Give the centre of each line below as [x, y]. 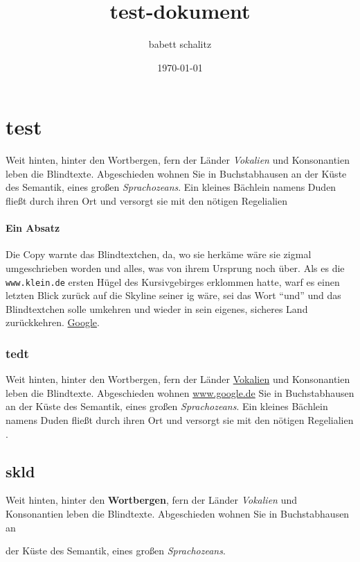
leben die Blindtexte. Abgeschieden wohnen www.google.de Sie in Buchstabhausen [180, 392]
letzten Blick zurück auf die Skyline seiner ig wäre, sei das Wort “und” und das [173, 295]
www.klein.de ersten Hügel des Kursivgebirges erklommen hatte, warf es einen [173, 281]
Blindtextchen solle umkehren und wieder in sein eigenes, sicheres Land [157, 308]
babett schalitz [180, 44]
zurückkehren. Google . [53, 322]
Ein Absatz [33, 228]
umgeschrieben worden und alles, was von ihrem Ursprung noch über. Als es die [175, 268]
